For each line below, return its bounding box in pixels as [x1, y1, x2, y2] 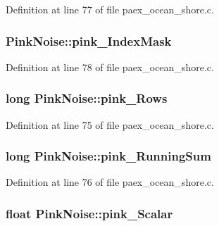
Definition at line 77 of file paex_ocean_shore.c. [6, 2, 214, 16]
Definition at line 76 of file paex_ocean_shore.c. [6, 175, 214, 189]
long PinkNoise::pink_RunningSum [6, 147, 211, 165]
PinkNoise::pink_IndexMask [6, 32, 172, 49]
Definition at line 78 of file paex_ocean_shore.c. [6, 59, 214, 74]
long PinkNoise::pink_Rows [6, 89, 168, 107]
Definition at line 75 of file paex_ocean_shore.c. [6, 117, 214, 132]
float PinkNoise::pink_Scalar [6, 204, 173, 222]
